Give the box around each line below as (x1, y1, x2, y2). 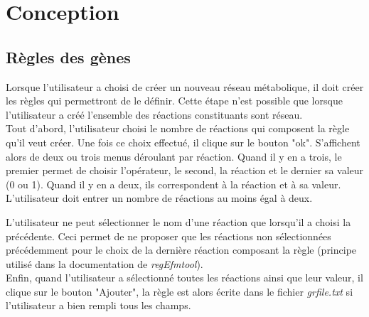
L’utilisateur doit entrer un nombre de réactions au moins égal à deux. (6, 190, 313, 205)
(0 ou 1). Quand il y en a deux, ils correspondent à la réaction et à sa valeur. (6, 176, 341, 191)
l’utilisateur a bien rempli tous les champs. (6, 298, 191, 313)
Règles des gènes (6, 45, 131, 68)
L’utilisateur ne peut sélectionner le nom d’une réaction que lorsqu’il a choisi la (6, 214, 351, 229)
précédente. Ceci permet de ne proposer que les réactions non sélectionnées (6, 228, 331, 243)
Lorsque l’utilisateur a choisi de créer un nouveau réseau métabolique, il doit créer (6, 79, 364, 94)
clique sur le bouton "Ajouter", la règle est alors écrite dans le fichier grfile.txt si (6, 284, 353, 299)
